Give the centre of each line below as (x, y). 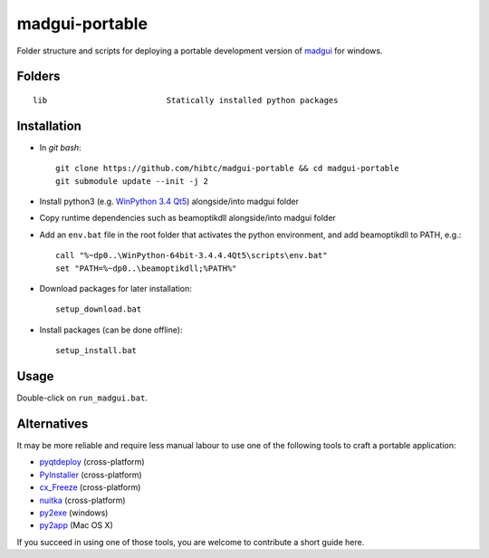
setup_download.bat (99, 309)
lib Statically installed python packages (186, 100)
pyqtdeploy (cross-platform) (92, 462)
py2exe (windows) (74, 513)
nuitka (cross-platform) (82, 500)
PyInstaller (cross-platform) (91, 475)
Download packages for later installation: (115, 288)
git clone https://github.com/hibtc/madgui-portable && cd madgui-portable (227, 168)
